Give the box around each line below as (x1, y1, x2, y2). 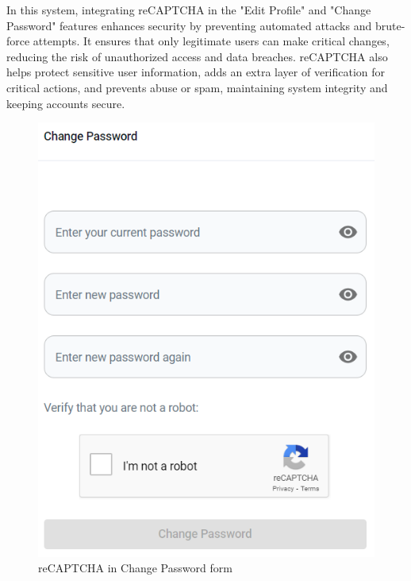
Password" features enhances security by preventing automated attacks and (6, 17, 372, 33)
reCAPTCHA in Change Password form (38, 560, 232, 576)
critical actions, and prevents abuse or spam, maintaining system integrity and (6, 79, 388, 95)
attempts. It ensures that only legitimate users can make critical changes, (33, 33, 390, 49)
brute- (375, 17, 405, 33)
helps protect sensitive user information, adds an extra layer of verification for (6, 64, 386, 80)
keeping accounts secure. (6, 95, 125, 111)
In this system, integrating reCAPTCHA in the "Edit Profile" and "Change (6, 2, 371, 17)
